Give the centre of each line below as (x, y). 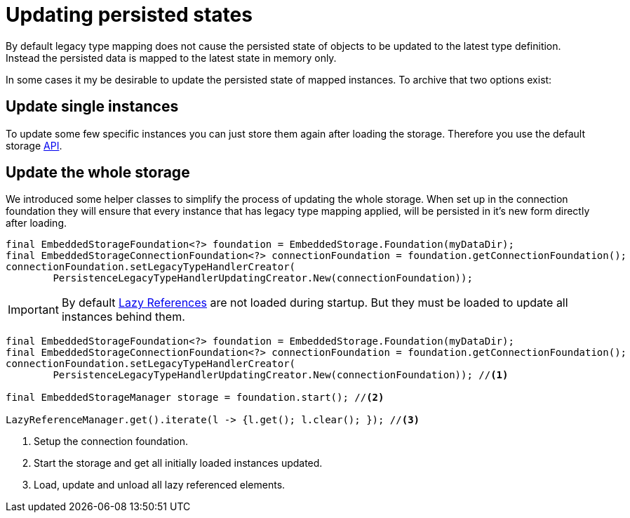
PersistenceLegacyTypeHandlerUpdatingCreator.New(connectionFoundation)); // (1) (281, 375)
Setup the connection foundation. (111, 441)
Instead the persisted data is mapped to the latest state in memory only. (171, 58)
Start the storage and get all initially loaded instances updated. (178, 463)
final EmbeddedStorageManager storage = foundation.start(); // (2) (195, 398)
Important (33, 310)
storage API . (34, 145)
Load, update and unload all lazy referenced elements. (160, 485)
